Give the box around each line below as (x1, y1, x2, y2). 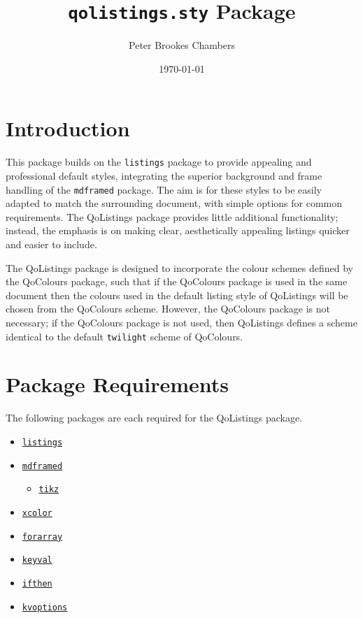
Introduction (6, 114, 130, 143)
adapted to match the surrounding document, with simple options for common (6, 196, 343, 210)
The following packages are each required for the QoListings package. (6, 410, 303, 425)
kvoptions (22, 602, 68, 612)
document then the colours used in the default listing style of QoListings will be (6, 287, 348, 302)
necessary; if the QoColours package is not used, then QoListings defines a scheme (6, 315, 357, 330)
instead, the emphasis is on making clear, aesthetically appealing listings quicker (6, 223, 350, 238)
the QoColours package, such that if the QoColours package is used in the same (6, 274, 348, 289)
